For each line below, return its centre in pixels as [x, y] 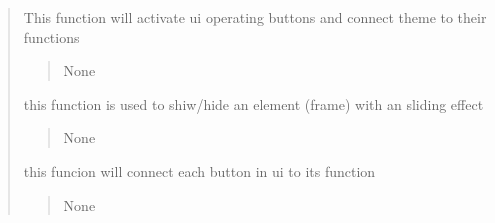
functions [51, 36]
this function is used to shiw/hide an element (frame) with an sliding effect [253, 103]
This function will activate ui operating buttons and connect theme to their [255, 17]
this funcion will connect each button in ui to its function [199, 170]
